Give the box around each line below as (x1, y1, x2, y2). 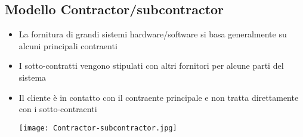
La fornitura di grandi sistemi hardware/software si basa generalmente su (18, 28, 287, 40)
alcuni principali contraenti (18, 39, 118, 52)
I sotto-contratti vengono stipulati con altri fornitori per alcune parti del (18, 59, 284, 72)
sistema (18, 71, 47, 83)
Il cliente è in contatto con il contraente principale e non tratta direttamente (18, 91, 299, 103)
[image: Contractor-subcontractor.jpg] (18, 123, 177, 132)
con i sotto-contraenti (18, 103, 97, 115)
